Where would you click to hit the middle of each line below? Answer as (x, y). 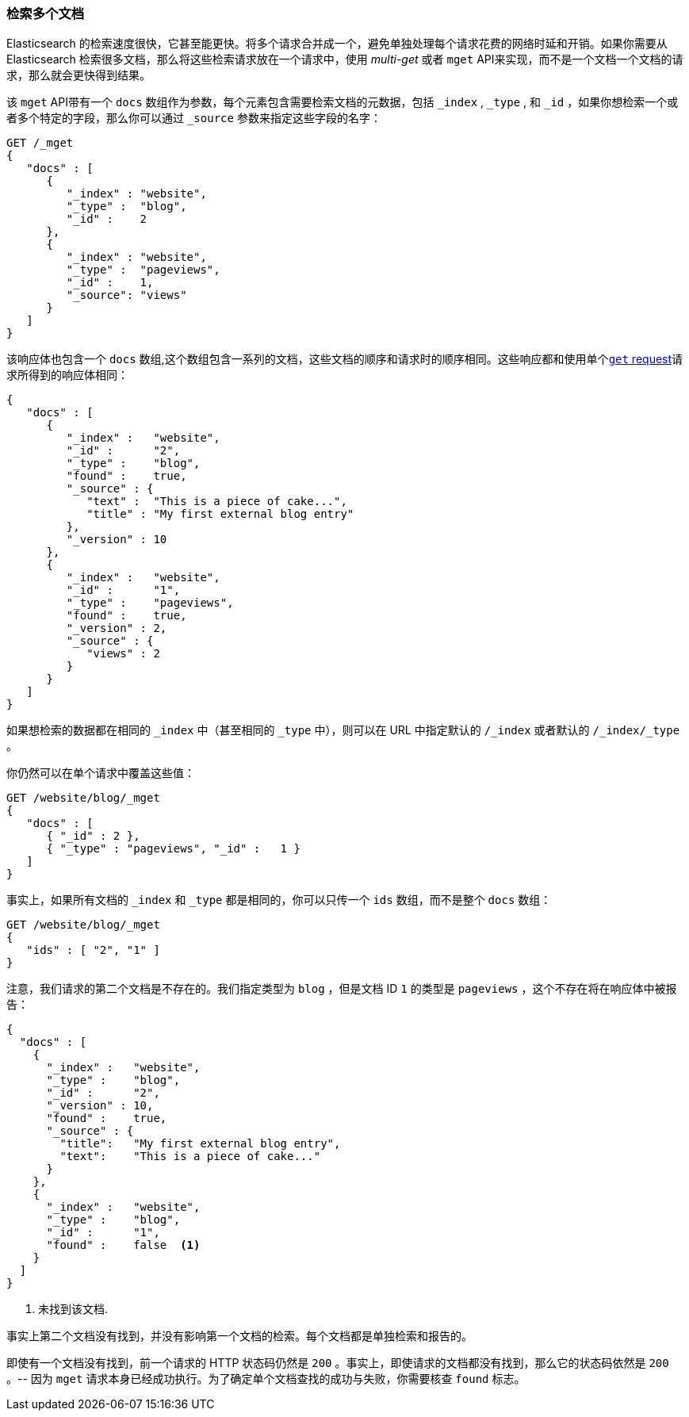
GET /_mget (40, 143)
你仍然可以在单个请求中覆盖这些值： (101, 773)
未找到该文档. (73, 1309)
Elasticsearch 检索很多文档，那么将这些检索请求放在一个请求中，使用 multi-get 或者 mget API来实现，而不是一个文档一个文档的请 (345, 59)
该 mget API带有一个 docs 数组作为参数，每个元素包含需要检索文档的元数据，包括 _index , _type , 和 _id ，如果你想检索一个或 (343, 102)
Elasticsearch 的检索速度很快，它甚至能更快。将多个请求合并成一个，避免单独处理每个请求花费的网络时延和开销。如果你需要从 (337, 44)
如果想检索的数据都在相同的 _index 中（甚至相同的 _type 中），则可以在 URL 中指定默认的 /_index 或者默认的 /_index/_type (343, 730)
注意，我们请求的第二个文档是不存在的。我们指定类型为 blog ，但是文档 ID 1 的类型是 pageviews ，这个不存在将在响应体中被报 (342, 989)
